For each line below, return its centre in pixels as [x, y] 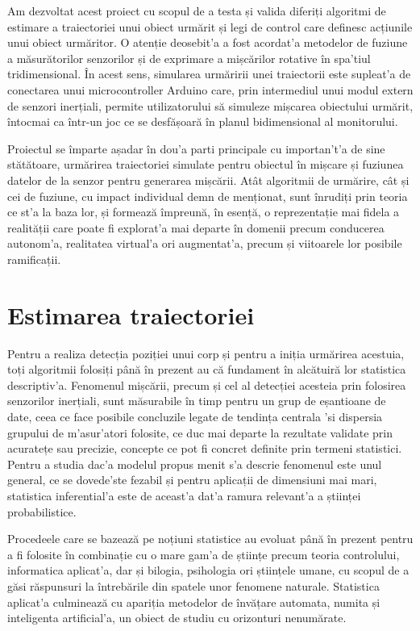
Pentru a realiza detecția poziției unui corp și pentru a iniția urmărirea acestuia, [206, 353]
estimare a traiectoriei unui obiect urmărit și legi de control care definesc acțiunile [210, 26]
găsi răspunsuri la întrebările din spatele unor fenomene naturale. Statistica [193, 585]
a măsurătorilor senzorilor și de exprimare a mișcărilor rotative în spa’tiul [189, 58]
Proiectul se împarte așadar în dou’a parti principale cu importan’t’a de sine [196, 148]
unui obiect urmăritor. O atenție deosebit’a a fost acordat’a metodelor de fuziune [208, 42]
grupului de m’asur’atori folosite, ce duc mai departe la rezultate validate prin [200, 432]
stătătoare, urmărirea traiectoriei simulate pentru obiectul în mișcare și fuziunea [206, 164]
